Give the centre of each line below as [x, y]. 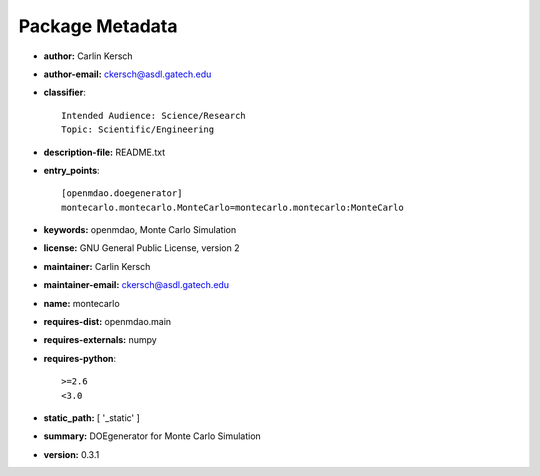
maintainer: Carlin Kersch [97, 266]
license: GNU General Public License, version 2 [141, 248]
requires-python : [80, 358]
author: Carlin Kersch [88, 56]
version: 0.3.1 [71, 454]
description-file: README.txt [104, 152]
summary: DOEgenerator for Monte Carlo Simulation [152, 436]
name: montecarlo [81, 303]
